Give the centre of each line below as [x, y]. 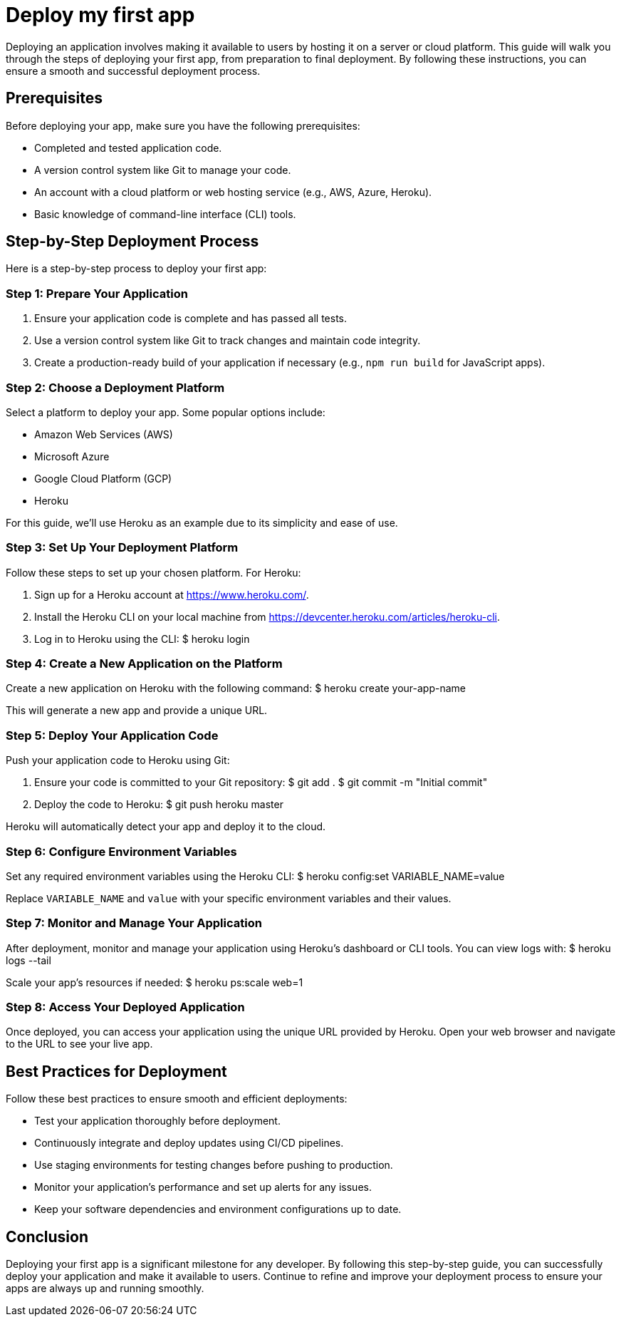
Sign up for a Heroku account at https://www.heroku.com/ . [172, 594]
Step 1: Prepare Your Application [97, 293]
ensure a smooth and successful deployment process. [133, 71]
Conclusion [47, 1236]
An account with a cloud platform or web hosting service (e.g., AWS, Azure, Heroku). [233, 192]
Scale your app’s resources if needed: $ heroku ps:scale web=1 [155, 982]
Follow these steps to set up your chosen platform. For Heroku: [153, 572]
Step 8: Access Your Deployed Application [125, 1007]
